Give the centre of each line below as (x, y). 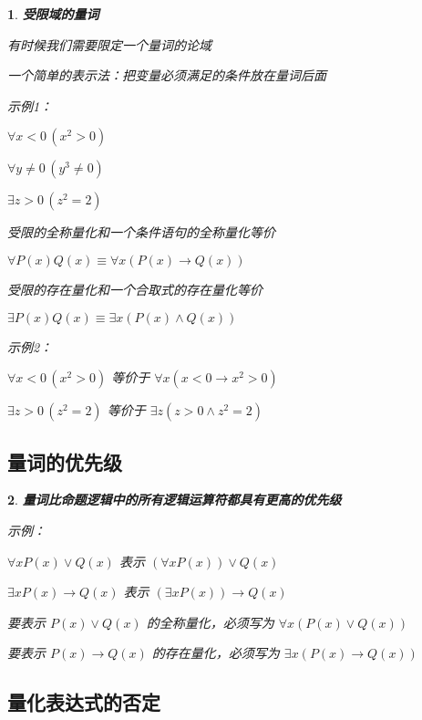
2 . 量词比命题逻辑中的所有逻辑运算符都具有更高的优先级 (175, 500)
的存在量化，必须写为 (216, 653)
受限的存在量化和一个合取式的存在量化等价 (135, 289)
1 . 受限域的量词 (53, 14)
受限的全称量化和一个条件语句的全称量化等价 (141, 232)
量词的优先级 (65, 461)
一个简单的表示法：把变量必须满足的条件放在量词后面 (167, 75)
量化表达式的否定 (84, 702)
